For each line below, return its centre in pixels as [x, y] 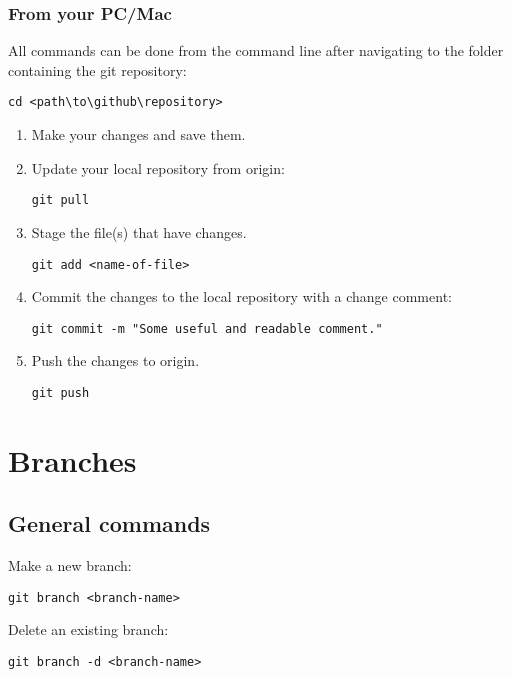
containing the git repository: [97, 69]
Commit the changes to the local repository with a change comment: [241, 296]
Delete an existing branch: [88, 629]
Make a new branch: [70, 565]
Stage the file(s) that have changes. [139, 231]
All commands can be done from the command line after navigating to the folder [256, 50]
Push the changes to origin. [115, 360]
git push [60, 393]
